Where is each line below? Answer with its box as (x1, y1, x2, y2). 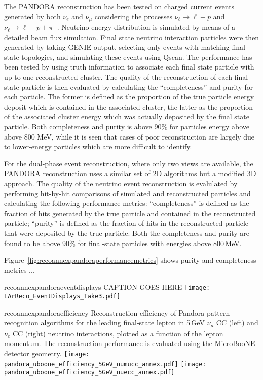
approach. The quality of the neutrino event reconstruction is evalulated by (4, 178, 238, 188)
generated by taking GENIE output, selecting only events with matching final (4, 42, 245, 52)
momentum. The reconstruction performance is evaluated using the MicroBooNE (4, 338, 255, 349)
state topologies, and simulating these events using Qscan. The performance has (4, 51, 252, 62)
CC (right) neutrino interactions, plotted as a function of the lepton (12, 328, 223, 338)
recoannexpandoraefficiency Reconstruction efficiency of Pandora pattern (4, 307, 230, 318)
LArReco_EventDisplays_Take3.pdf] (4, 292, 121, 300)
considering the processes (94, 11, 173, 21)
